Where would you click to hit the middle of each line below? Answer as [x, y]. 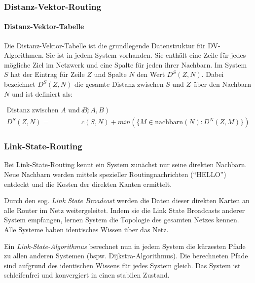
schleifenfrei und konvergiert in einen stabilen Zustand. [87, 275]
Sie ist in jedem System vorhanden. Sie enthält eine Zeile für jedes [146, 55]
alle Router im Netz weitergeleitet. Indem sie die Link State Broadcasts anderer [125, 210]
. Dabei [213, 74]
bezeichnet [20, 84]
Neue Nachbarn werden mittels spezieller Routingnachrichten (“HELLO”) [115, 174]
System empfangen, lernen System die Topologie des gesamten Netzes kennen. [122, 220]
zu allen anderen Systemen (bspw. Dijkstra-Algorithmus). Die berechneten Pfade [126, 256]
